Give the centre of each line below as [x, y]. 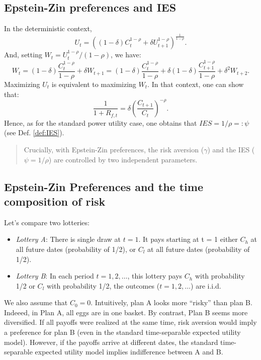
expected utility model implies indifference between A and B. [129, 352]
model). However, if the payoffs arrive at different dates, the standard [111, 342]
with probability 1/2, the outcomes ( [103, 285]
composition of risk [55, 201]
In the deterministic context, [48, 28]
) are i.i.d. [206, 285]
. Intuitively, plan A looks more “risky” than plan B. [171, 302]
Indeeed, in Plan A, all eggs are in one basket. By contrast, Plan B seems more [126, 312]
